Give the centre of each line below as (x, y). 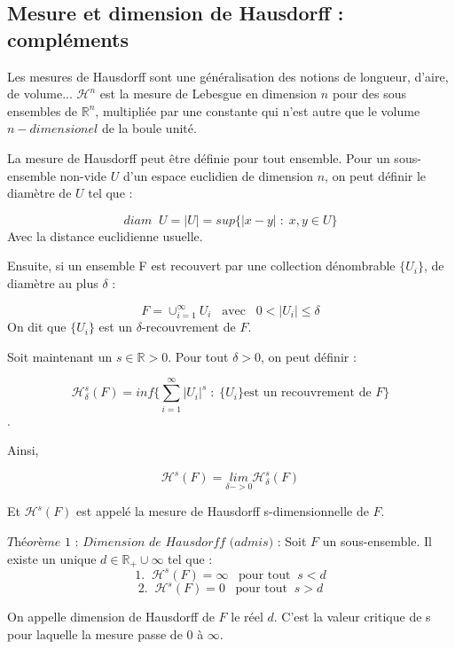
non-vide (83, 175)
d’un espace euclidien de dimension (218, 175)
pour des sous (369, 94)
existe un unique (52, 558)
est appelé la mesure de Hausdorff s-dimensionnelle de (223, 511)
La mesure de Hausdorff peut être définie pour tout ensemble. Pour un (199, 157)
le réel (247, 617)
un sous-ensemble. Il (377, 541)
